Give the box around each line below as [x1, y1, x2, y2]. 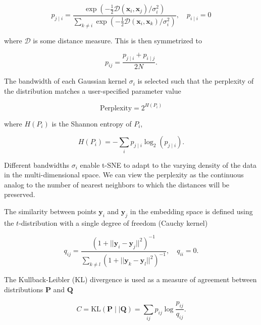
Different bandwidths [4, 159, 70, 170]
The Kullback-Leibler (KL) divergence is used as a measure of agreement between [4, 274, 257, 285]
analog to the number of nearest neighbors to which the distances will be [4, 179, 230, 189]
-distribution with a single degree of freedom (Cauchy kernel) [19, 217, 208, 228]
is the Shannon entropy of [51, 118, 132, 128]
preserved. [4, 189, 35, 200]
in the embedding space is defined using [130, 206, 253, 217]
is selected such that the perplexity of [137, 76, 254, 86]
